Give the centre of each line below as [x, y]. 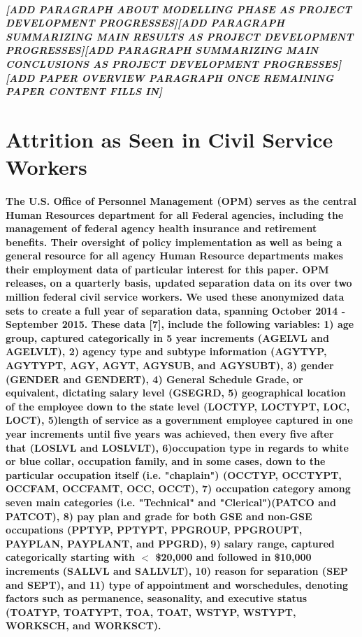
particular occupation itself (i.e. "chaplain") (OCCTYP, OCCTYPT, [174, 474]
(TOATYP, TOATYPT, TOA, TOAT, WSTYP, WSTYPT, [151, 611]
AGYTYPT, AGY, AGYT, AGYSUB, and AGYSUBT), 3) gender [170, 365]
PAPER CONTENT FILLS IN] [84, 91]
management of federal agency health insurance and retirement [161, 228]
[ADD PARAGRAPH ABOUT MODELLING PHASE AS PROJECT [179, 9]
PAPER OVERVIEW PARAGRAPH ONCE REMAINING [186, 77]
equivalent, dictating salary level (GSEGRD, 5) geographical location [176, 393]
